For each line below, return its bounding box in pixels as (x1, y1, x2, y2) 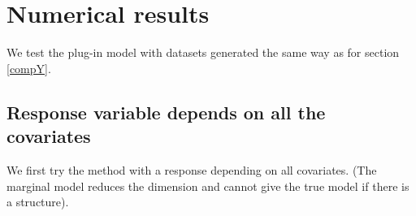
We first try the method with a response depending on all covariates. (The (6, 161, 377, 178)
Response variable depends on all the (6, 99, 326, 124)
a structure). (6, 193, 69, 210)
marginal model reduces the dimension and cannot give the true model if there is (6, 177, 409, 194)
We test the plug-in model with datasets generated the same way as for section (6, 44, 400, 61)
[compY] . (6, 59, 51, 76)
